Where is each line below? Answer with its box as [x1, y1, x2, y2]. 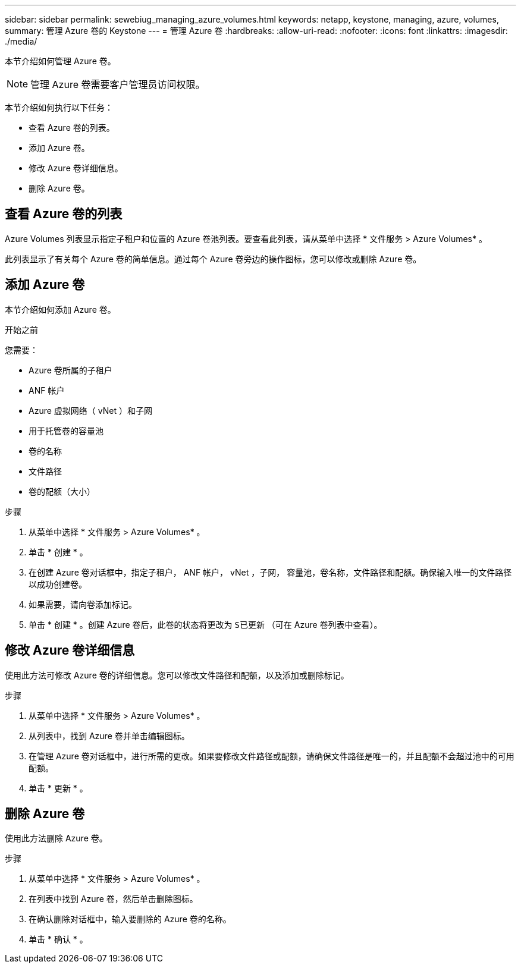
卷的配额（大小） [29, 486, 95, 496]
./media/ [5, 36, 37, 46]
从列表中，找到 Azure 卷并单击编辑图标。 [29, 730, 190, 741]
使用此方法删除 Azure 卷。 [5, 833, 108, 844]
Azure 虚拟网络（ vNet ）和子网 [29, 405, 152, 416]
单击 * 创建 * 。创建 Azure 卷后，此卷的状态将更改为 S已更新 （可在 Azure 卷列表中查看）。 [29, 619, 382, 630]
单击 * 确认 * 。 [29, 934, 88, 945]
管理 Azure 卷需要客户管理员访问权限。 [30, 78, 205, 90]
